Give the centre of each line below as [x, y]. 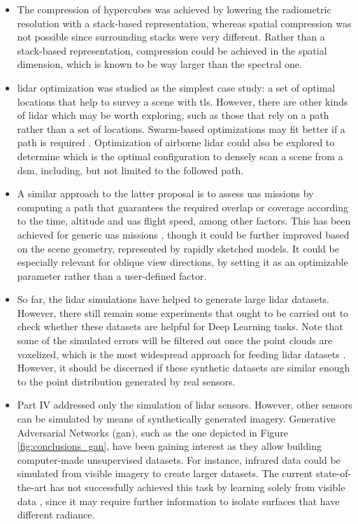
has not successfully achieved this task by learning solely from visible [198, 487]
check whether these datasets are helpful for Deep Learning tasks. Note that [180, 326]
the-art [32, 487]
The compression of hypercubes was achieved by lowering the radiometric [174, 9]
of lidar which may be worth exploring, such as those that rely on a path [173, 115]
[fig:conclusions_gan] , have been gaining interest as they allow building [169, 446]
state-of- [334, 473]
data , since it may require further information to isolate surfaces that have [178, 501]
